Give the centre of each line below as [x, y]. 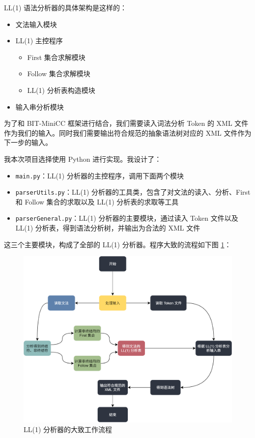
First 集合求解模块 [56, 57]
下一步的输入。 [28, 142]
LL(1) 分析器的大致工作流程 [68, 429]
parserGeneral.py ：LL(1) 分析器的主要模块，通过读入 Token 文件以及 [127, 218]
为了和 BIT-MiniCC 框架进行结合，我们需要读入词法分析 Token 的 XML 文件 [126, 123]
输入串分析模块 [40, 106]
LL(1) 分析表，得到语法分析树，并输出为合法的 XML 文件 [108, 228]
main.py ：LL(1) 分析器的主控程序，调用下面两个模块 [99, 175]
